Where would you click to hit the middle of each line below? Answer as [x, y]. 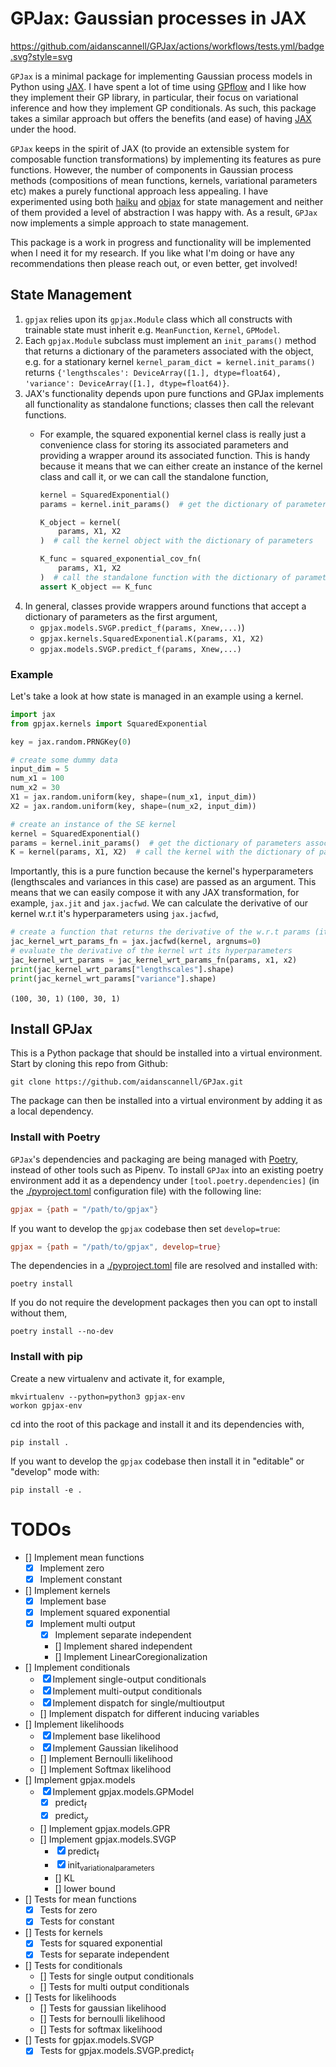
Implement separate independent [123, 1634]
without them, [39, 1313]
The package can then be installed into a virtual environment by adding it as [166, 1101]
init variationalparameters [111, 1866]
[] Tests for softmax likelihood [101, 2029]
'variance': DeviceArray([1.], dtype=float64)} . [127, 383]
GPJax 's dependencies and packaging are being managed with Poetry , [154, 1159]
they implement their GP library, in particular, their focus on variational [154, 97]
